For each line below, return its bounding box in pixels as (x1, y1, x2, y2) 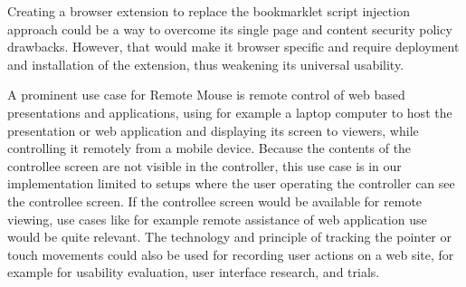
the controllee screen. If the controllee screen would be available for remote (7, 191, 423, 210)
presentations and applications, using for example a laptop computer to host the (7, 102, 452, 121)
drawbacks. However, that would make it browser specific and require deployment (7, 37, 460, 56)
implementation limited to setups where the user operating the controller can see (7, 174, 455, 193)
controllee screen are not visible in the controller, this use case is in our (7, 156, 402, 175)
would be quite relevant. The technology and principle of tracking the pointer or (7, 227, 452, 246)
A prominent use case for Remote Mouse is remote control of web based (7, 85, 405, 104)
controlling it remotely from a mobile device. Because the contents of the (7, 139, 412, 158)
